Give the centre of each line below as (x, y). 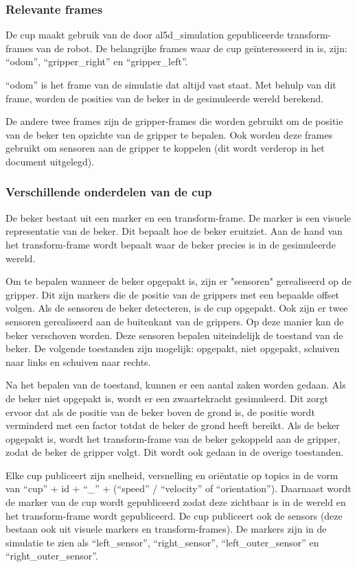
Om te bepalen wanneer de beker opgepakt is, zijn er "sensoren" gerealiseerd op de (178, 281)
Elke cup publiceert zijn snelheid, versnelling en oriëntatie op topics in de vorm (172, 475)
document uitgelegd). (50, 161)
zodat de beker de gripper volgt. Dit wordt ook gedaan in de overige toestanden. (175, 452)
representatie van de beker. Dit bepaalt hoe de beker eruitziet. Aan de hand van (174, 231)
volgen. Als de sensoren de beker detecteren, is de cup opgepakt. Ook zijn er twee (177, 308)
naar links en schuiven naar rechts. (78, 361)
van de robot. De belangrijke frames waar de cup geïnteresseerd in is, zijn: (192, 48)
